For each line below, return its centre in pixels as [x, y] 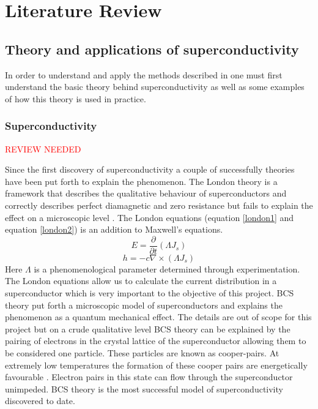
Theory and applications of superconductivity [152, 49]
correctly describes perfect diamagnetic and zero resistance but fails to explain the [159, 205]
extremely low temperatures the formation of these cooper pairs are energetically [156, 365]
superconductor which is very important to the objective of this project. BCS [150, 292]
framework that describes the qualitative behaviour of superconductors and [146, 193]
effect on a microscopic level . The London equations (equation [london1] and [150, 217]
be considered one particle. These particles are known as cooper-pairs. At [142, 352]
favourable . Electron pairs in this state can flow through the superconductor [149, 377]
